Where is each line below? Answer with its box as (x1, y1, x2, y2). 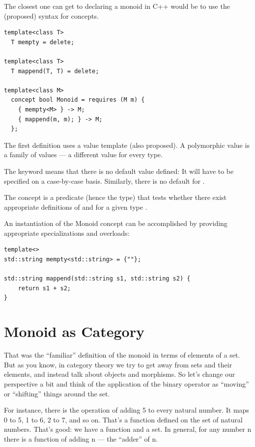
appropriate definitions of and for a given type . (4, 201, 147, 212)
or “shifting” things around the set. (4, 388, 110, 398)
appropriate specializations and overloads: (4, 227, 130, 238)
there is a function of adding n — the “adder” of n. (4, 433, 158, 444)
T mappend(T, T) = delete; (11, 67, 99, 75)
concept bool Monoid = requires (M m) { (11, 96, 145, 104)
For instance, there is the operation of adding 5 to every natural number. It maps (4, 405, 249, 415)
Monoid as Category (4, 321, 144, 341)
